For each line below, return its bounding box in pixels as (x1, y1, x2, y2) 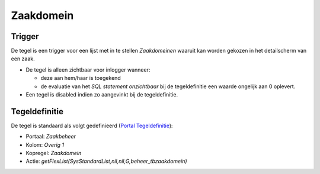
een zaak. (11, 55, 35, 62)
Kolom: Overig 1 (25, 141, 65, 148)
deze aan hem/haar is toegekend (40, 75, 121, 82)
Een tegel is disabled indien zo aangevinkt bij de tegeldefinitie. (25, 91, 178, 98)
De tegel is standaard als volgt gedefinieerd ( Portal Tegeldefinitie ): (11, 122, 173, 129)
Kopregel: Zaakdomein (25, 150, 82, 157)
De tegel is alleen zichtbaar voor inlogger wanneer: (25, 66, 151, 73)
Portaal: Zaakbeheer (25, 133, 76, 140)
